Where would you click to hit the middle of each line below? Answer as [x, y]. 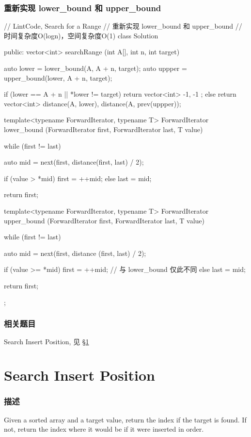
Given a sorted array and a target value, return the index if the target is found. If [125, 419]
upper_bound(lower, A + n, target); [58, 77]
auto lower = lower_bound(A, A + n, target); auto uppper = [95, 68]
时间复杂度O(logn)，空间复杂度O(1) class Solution [81, 35]
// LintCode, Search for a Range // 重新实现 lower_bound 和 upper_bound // [123, 26]
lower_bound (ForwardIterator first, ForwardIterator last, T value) [103, 129]
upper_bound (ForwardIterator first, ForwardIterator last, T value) [104, 220]
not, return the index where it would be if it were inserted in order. [104, 429]
